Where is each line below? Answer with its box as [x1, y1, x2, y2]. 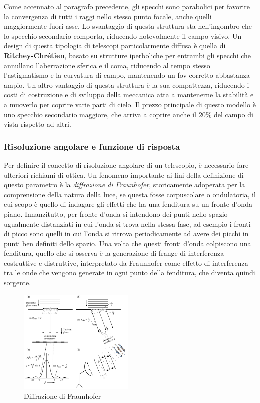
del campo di [213, 109, 253, 119]
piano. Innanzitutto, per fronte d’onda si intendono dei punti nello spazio [4, 208, 228, 219]
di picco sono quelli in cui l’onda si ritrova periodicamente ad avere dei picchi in [4, 228, 249, 239]
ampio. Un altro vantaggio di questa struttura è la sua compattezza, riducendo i [4, 79, 249, 90]
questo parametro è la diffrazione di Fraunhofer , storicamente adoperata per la [4, 179, 245, 190]
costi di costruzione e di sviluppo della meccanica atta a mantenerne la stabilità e [4, 89, 254, 100]
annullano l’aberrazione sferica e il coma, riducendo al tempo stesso [4, 60, 210, 70]
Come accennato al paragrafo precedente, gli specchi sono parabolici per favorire [4, 1, 250, 11]
